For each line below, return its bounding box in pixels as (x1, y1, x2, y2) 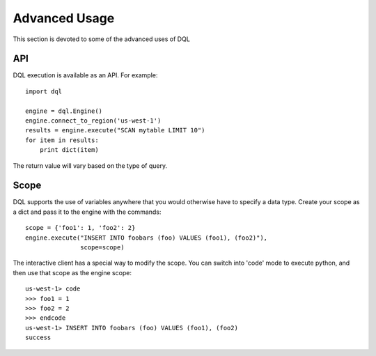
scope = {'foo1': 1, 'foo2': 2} (25, 224, 136, 232)
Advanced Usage (13, 10, 115, 26)
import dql (25, 87, 63, 95)
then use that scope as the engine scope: (13, 268, 132, 277)
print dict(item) (39, 146, 99, 154)
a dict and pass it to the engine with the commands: (13, 208, 162, 216)
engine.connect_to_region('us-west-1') (25, 117, 162, 125)
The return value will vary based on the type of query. (13, 161, 168, 170)
